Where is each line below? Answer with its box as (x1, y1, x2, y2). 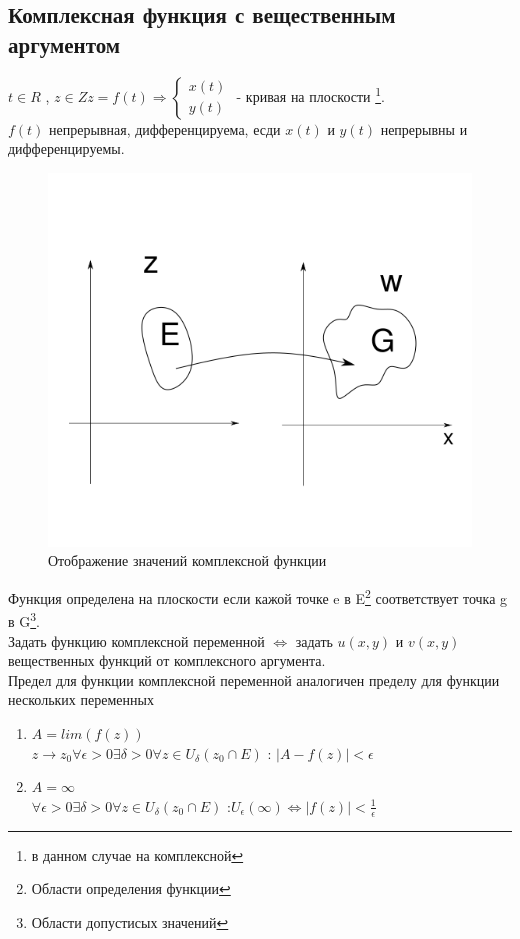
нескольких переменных (8, 689, 154, 710)
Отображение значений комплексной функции (48, 550, 327, 571)
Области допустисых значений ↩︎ (31, 911, 229, 932)
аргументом (8, 28, 121, 59)
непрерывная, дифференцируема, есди (49, 118, 281, 139)
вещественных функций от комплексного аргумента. (8, 650, 326, 671)
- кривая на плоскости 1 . (236, 82, 385, 106)
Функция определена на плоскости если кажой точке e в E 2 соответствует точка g (8, 585, 508, 608)
